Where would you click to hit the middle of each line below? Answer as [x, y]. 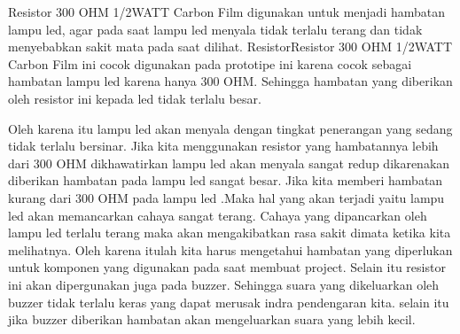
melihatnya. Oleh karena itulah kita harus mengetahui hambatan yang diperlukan [230, 249]
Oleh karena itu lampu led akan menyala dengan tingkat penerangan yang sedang [230, 128]
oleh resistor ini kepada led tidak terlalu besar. [135, 98]
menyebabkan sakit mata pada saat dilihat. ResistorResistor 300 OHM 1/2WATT [230, 47]
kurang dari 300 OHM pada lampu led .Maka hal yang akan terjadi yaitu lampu [226, 197]
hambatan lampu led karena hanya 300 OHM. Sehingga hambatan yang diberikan [230, 81]
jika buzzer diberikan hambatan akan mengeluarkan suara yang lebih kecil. [212, 319]
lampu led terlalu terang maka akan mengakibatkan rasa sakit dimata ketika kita [230, 233]
